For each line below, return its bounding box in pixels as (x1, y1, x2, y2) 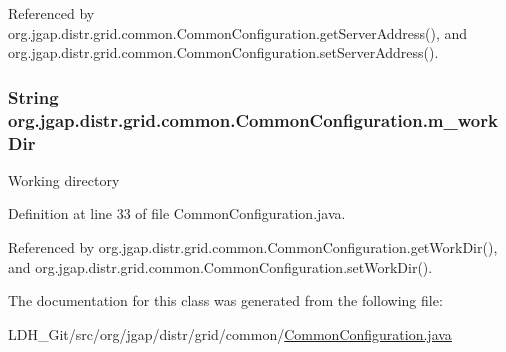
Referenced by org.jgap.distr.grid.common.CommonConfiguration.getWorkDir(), (8, 237, 498, 258)
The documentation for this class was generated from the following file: (8, 290, 443, 311)
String (8, 84, 59, 109)
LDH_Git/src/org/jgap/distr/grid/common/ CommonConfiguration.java (8, 323, 452, 344)
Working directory (8, 169, 120, 190)
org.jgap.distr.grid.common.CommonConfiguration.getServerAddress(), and (8, 22, 468, 43)
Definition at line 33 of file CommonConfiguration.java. (8, 203, 346, 224)
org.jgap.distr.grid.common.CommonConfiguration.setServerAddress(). (8, 42, 439, 63)
